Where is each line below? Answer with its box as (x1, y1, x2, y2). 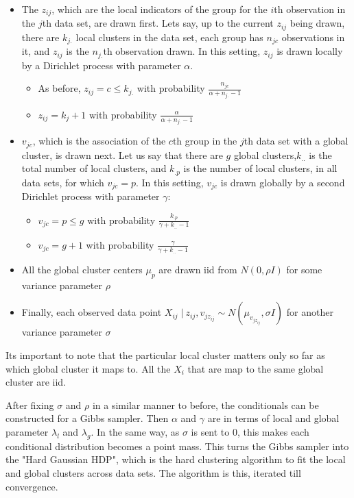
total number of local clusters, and (21, 161, 167, 175)
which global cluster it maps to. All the (5, 361, 171, 375)
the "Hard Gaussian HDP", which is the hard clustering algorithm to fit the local (5, 452, 346, 466)
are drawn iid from (158, 262, 237, 277)
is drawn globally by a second (220, 175, 345, 189)
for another (286, 305, 333, 319)
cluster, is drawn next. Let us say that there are (21, 147, 223, 162)
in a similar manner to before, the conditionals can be (92, 397, 319, 412)
